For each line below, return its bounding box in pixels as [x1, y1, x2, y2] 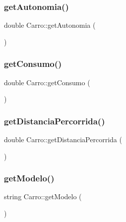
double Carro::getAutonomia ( [4, 20, 96, 30]
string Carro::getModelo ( [4, 191, 82, 202]
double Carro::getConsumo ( [4, 77, 90, 87]
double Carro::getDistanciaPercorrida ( [4, 134, 122, 145]
